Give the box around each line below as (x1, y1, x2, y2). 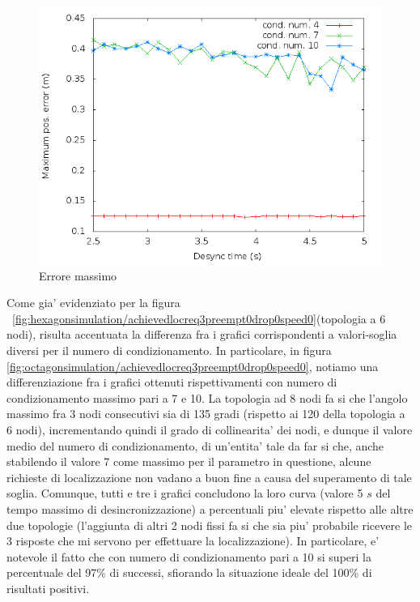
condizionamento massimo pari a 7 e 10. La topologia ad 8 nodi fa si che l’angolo (6, 389, 408, 406)
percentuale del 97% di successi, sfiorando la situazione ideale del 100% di (6, 564, 372, 581)
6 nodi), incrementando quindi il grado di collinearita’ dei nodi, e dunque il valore (6, 421, 413, 438)
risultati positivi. (6, 579, 90, 596)
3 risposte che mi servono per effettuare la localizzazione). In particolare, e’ (6, 532, 380, 549)
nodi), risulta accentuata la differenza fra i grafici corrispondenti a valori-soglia (6, 326, 397, 343)
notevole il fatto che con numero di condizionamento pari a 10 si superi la (6, 548, 371, 565)
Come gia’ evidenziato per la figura (6, 294, 180, 311)
